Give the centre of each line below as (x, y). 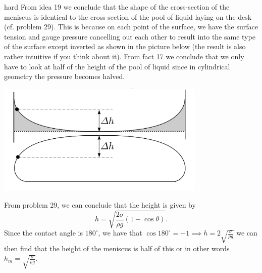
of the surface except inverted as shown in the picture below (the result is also (125, 46)
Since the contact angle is (44, 233)
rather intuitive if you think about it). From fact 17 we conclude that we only (124, 56)
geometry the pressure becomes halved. (65, 76)
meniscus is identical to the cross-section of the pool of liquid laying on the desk (128, 16)
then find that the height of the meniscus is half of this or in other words (117, 248)
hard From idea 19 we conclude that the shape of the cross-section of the (117, 7)
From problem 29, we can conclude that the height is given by (100, 205)
